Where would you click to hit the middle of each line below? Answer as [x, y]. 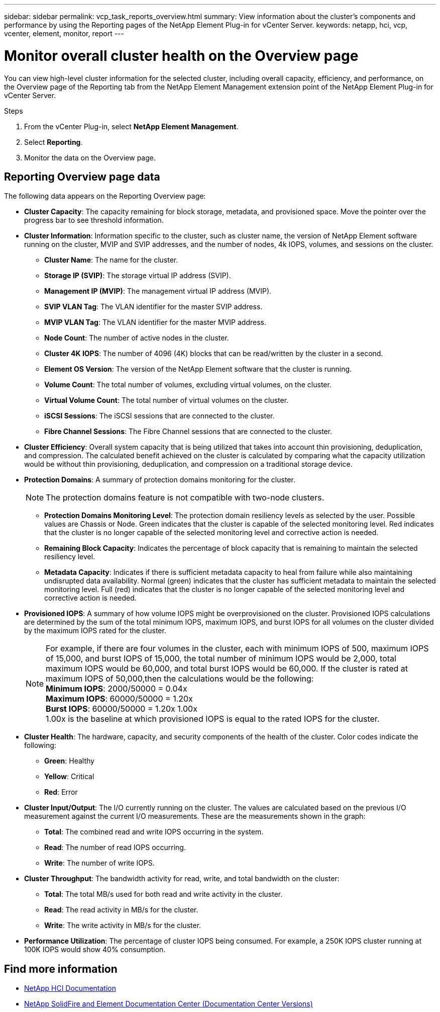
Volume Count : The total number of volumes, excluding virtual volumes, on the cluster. [188, 385]
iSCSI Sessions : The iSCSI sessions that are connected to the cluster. [159, 416]
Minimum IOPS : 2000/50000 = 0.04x [117, 689]
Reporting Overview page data [82, 177]
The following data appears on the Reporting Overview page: [105, 196]
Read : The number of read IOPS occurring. [115, 848]
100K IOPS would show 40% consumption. [95, 950]
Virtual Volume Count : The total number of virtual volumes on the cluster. [167, 400]
